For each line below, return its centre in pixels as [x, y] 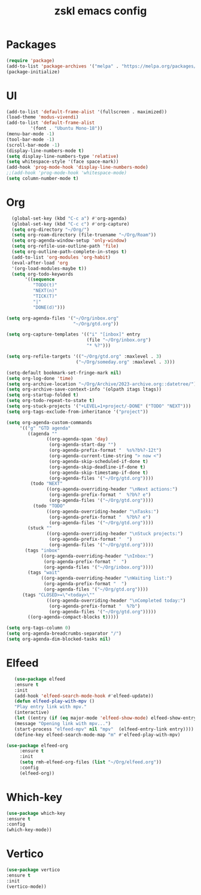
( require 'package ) [31, 60]
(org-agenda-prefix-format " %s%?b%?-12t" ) [105, 450]
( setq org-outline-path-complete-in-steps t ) [69, 252]
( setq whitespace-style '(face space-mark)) [63, 162]
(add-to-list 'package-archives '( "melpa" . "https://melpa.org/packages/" [103, 66]
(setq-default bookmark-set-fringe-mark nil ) [64, 373]
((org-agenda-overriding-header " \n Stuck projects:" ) [115, 534]
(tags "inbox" [42, 550]
